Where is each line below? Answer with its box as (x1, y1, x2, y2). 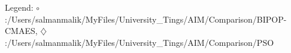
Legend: (5, 1, 34, 13)
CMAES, (5, 24, 38, 37)
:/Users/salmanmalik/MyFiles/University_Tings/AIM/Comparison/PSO (5, 36, 274, 48)
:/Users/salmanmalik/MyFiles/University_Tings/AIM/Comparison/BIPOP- (5, 13, 287, 25)
